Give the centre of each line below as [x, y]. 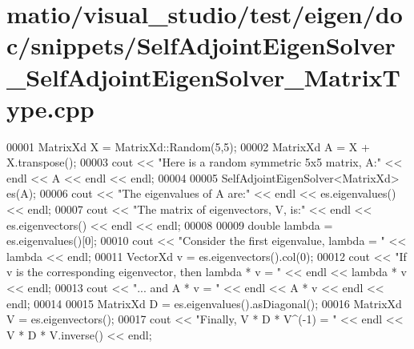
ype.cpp [50, 108]
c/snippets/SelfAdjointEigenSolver [201, 45]
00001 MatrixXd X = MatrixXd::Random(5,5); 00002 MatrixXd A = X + [188, 146]
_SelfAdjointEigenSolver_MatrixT [204, 76]
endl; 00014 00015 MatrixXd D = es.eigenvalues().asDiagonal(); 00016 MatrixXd [204, 303]
